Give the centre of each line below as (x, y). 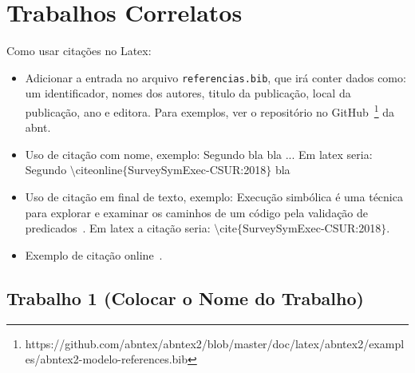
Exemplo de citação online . (94, 254)
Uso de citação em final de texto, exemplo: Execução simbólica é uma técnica (214, 196)
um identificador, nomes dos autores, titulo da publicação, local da (188, 93)
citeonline (99, 170)
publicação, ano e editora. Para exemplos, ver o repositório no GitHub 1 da (210, 110)
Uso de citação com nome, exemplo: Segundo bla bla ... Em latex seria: (199, 154)
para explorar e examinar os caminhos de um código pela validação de (197, 212)
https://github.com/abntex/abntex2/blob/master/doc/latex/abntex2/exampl (215, 343)
